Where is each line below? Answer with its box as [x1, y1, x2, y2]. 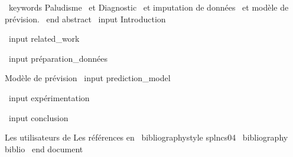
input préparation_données [8, 52, 108, 64]
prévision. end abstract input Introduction [5, 12, 166, 25]
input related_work [8, 32, 80, 45]
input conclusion [8, 111, 69, 123]
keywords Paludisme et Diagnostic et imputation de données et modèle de [8, 1, 289, 13]
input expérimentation [8, 91, 90, 103]
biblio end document [5, 142, 83, 155]
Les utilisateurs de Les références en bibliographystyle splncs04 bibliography [5, 131, 288, 143]
